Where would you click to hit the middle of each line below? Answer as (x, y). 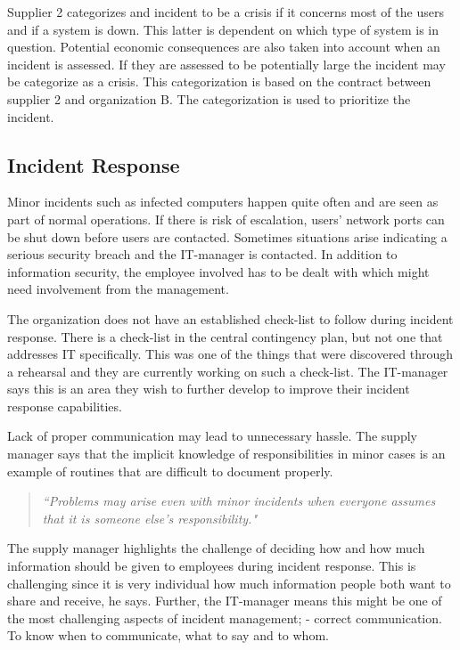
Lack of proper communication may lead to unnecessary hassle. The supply (212, 436)
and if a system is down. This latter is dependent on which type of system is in (223, 29)
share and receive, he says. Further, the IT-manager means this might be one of (225, 601)
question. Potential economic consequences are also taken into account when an (224, 47)
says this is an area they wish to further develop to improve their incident (209, 389)
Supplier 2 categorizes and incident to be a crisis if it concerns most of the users (226, 12)
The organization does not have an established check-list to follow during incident (230, 318)
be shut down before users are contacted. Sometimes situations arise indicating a (227, 236)
